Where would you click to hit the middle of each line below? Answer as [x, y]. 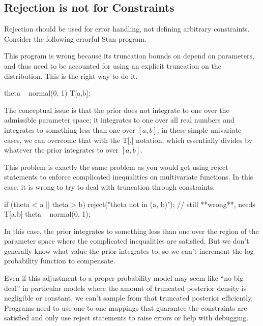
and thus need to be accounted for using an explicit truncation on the [113, 65]
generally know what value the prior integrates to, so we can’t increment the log [129, 250]
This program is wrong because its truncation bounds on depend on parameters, [129, 56]
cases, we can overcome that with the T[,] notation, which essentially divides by [128, 140]
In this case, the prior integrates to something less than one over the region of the [131, 231]
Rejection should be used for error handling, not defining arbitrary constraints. [127, 29]
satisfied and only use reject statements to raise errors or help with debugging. [126, 318]
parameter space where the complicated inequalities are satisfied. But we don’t [127, 241]
